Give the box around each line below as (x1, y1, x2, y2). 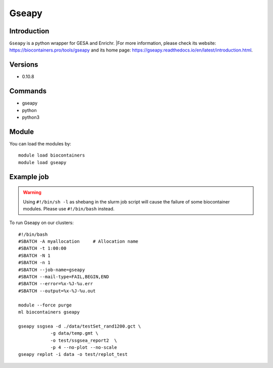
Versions (9, 61, 38, 69)
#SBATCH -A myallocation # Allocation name (18, 239, 139, 244)
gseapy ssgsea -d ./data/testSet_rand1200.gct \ (18, 323, 141, 329)
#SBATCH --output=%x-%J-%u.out (18, 288, 96, 294)
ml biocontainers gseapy (18, 309, 80, 315)
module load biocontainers (18, 152, 85, 159)
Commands (9, 87, 47, 95)
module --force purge (18, 302, 72, 308)
